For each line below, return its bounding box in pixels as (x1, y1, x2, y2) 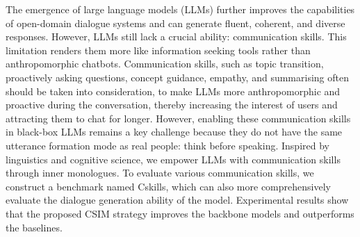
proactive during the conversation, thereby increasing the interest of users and (6, 97, 338, 112)
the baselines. (6, 220, 63, 234)
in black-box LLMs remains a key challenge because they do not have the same (6, 124, 343, 139)
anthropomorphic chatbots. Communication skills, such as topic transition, (6, 56, 324, 71)
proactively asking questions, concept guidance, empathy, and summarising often (6, 70, 349, 84)
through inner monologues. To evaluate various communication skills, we (6, 165, 314, 180)
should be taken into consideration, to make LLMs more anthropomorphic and (6, 83, 341, 98)
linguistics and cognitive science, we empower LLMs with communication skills (6, 152, 341, 166)
